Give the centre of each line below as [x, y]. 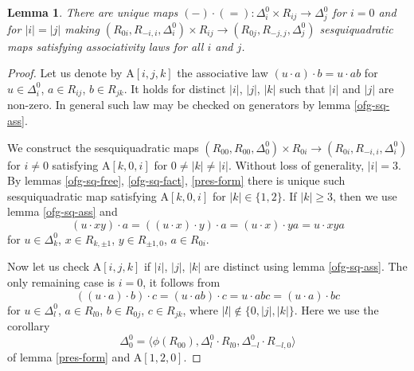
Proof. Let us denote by [65, 73]
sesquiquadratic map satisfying [82, 195]
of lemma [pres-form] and [69, 356]
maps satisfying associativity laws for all [105, 46]
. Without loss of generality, [296, 164]
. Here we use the [336, 309]
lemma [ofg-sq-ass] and [62, 211]
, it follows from [182, 281]
